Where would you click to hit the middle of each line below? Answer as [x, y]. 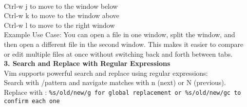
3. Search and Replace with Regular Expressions [87, 63]
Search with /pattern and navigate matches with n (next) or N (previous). [115, 82]
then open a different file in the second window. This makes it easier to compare [124, 44]
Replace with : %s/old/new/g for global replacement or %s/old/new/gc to [123, 92]
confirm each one [32, 101]
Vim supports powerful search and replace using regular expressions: [106, 73]
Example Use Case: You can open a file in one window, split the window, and [120, 34]
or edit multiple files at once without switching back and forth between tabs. [118, 53]
